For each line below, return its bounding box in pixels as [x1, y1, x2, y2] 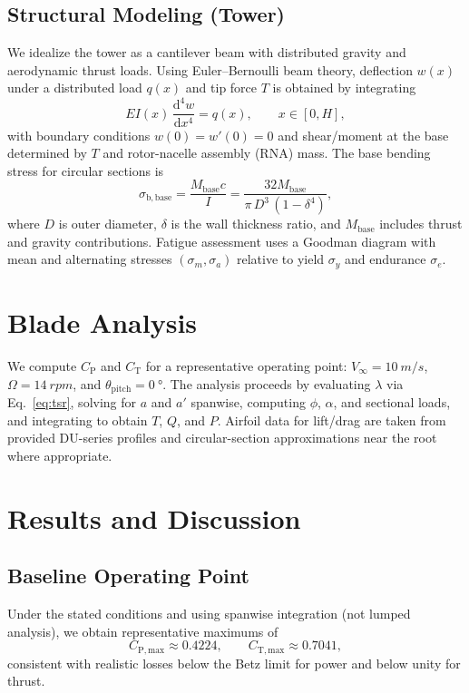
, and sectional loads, [333, 393, 451, 412]
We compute [7, 356, 77, 375]
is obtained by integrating [272, 78, 416, 97]
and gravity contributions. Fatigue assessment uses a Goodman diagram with [7, 231, 436, 250]
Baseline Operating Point [7, 561, 249, 590]
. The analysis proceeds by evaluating [162, 374, 371, 393]
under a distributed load [7, 78, 142, 97]
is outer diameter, [58, 214, 158, 233]
